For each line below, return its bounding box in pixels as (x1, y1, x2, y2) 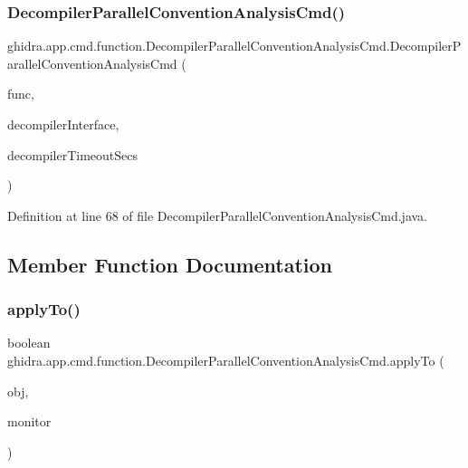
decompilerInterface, (7, 115, 119, 133)
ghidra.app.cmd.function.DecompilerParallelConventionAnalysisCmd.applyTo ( (7, 350, 444, 369)
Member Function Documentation (7, 250, 333, 278)
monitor (7, 412, 52, 431)
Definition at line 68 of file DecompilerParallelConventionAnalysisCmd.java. (7, 205, 428, 224)
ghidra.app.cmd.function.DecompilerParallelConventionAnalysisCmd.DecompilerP (7, 36, 462, 55)
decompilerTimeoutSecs (7, 145, 138, 164)
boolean (7, 333, 51, 352)
